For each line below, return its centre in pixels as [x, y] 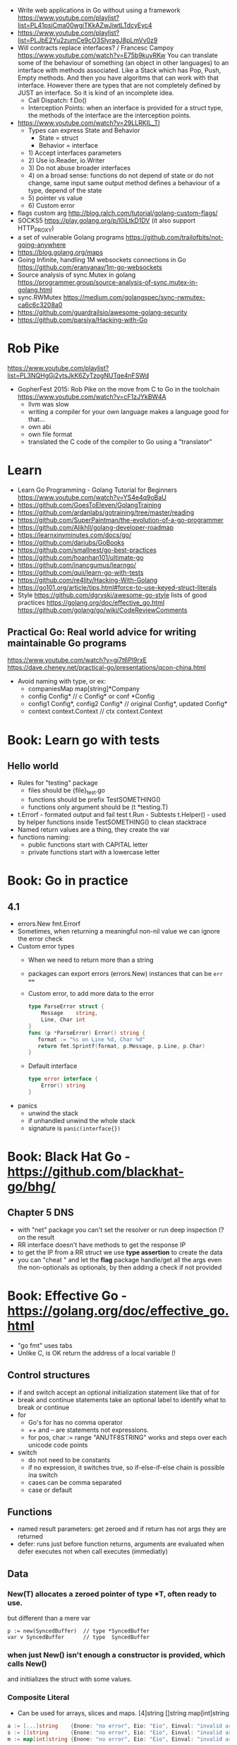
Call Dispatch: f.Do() [57, 100]
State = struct [59, 138]
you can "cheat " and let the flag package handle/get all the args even [120, 1259]
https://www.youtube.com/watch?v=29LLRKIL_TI [89, 123]
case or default [50, 1490]
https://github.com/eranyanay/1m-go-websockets [90, 267]
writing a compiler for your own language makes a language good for [128, 411]
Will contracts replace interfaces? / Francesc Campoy [96, 48]
